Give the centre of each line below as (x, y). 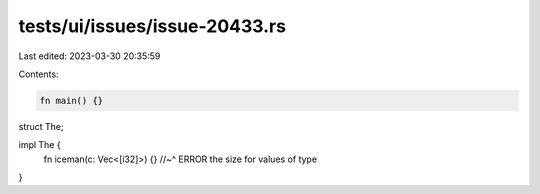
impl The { (39, 145)
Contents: (38, 74)
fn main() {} (71, 100)
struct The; (41, 126)
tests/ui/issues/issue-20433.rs (152, 26)
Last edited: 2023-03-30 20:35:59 (89, 56)
